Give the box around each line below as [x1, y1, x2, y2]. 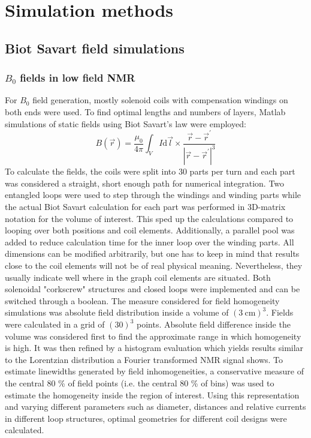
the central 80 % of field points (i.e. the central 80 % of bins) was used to [5, 376, 274, 389]
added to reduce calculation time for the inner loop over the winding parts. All [5, 235, 294, 248]
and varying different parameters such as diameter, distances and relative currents [5, 400, 306, 413]
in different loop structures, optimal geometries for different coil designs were [5, 412, 287, 424]
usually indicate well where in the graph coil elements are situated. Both [5, 271, 271, 283]
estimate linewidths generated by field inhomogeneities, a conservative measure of [5, 365, 304, 377]
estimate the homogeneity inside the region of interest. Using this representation [5, 388, 300, 401]
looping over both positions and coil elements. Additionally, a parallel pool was [5, 224, 295, 236]
